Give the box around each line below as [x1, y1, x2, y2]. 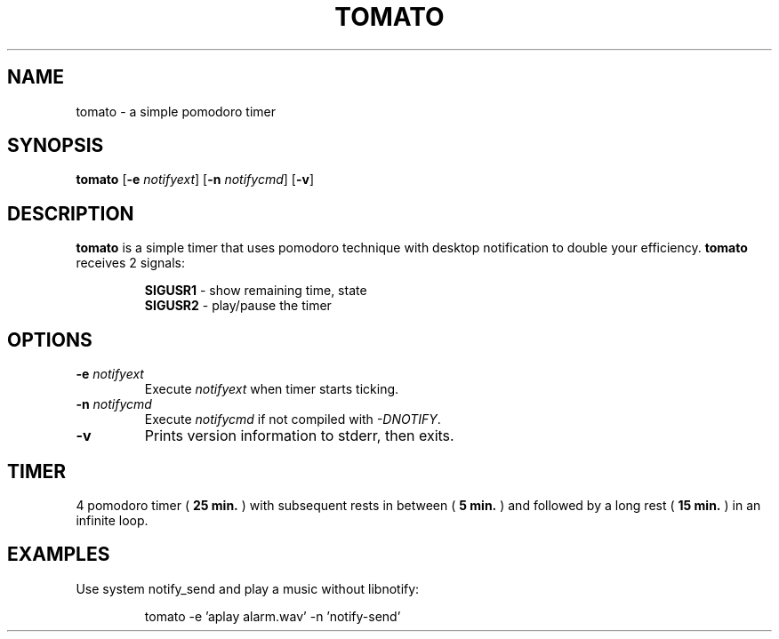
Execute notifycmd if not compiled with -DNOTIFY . [144, 411, 441, 427]
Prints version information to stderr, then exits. [144, 427, 454, 445]
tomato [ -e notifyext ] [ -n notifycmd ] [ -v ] [76, 172, 314, 188]
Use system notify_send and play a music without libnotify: [76, 580, 420, 596]
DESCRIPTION [7, 202, 134, 225]
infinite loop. [76, 512, 149, 528]
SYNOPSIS [7, 134, 104, 157]
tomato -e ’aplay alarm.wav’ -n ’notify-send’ [144, 608, 401, 624]
